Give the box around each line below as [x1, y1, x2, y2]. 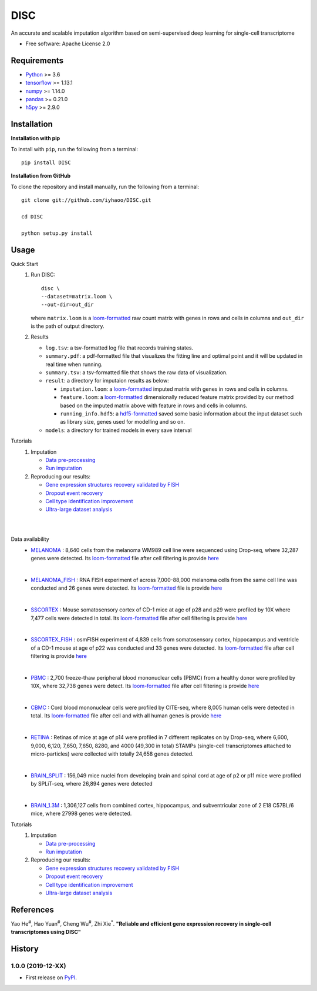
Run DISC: [31, 271, 56, 278]
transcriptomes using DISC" [11, 929, 82, 936]
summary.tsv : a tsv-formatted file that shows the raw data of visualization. [45, 369, 228, 376]
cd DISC [21, 214, 43, 220]
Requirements [11, 55, 64, 65]
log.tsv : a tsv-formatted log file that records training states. [45, 344, 194, 351]
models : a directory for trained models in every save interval [45, 427, 192, 434]
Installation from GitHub [11, 172, 71, 179]
